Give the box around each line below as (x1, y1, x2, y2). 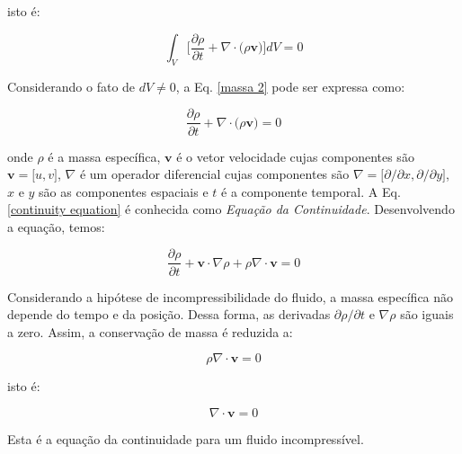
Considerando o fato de (7, 76, 136, 95)
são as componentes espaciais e (39, 182, 209, 200)
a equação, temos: (7, 217, 105, 236)
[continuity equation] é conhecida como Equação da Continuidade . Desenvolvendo (7, 200, 455, 218)
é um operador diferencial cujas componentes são (79, 165, 350, 183)
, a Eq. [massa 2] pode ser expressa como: (175, 76, 405, 95)
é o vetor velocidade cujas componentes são (176, 147, 414, 165)
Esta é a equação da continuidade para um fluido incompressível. (7, 429, 364, 448)
